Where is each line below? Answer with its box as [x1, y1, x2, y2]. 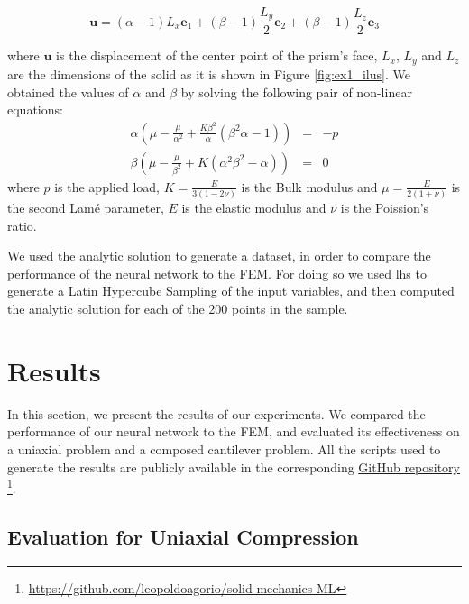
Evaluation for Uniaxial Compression [7, 522, 359, 550]
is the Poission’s [340, 198, 429, 217]
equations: [7, 100, 63, 119]
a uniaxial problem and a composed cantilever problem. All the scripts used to [7, 439, 441, 458]
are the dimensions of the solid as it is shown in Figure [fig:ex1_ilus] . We [7, 64, 410, 83]
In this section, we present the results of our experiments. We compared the [7, 404, 426, 423]
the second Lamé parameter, [7, 198, 164, 217]
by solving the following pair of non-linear [180, 82, 412, 101]
